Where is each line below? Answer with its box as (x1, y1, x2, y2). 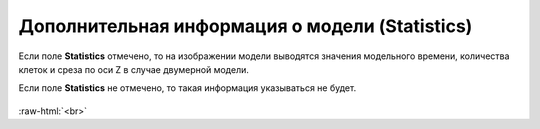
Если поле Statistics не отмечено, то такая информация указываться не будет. (18, 82, 357, 94)
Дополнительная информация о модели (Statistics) (18, 15, 473, 37)
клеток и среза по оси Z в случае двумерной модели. (18, 63, 250, 75)
